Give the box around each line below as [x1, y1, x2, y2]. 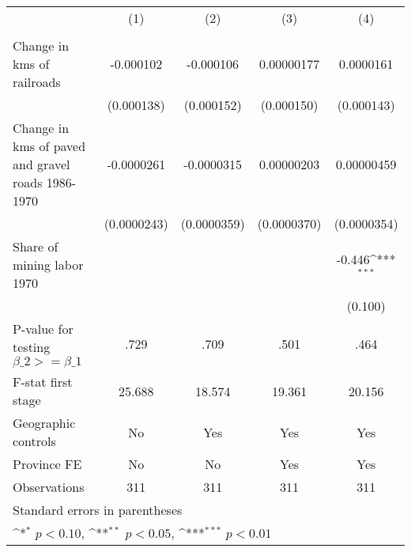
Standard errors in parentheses [13, 501, 183, 519]
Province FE [13, 455, 82, 473]
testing [13, 338, 51, 356]
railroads [13, 73, 61, 91]
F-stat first [13, 372, 73, 391]
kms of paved [13, 137, 86, 155]
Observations [13, 478, 85, 496]
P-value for [13, 319, 74, 338]
